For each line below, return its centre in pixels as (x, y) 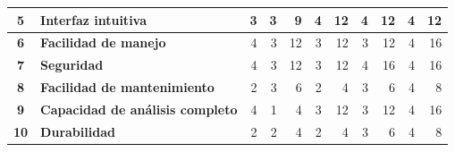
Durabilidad (78, 131)
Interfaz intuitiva (94, 19)
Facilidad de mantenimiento (127, 87)
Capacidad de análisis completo (139, 109)
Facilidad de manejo (103, 42)
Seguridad (72, 65)
